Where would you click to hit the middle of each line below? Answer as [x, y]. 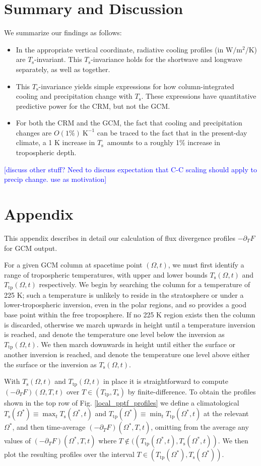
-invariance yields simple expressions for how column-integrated [136, 86]
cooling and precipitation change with [74, 96]
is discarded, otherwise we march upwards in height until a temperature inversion [130, 324]
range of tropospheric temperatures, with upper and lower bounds [106, 274]
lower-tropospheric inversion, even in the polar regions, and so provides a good [125, 305]
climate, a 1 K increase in [55, 142]
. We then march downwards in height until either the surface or [136, 344]
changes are [34, 132]
